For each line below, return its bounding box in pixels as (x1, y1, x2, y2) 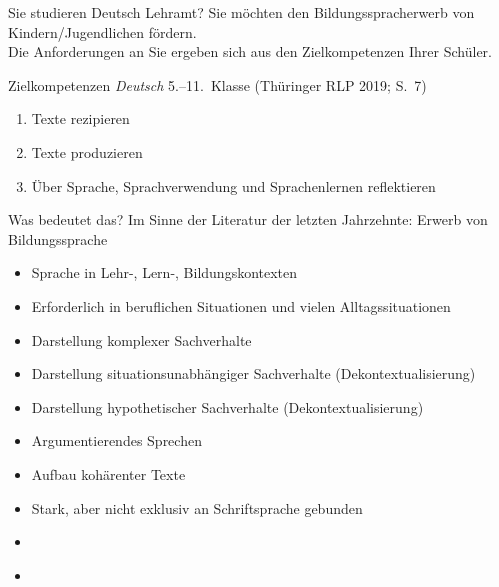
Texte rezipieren (31, 108, 130, 129)
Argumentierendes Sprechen (31, 430, 202, 451)
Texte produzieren (31, 141, 143, 162)
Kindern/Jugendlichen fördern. (8, 21, 197, 42)
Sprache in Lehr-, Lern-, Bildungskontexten (31, 262, 298, 283)
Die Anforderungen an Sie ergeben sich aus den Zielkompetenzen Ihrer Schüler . (8, 41, 493, 62)
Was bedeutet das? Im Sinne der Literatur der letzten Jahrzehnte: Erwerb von (8, 209, 488, 230)
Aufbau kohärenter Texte (31, 463, 186, 484)
